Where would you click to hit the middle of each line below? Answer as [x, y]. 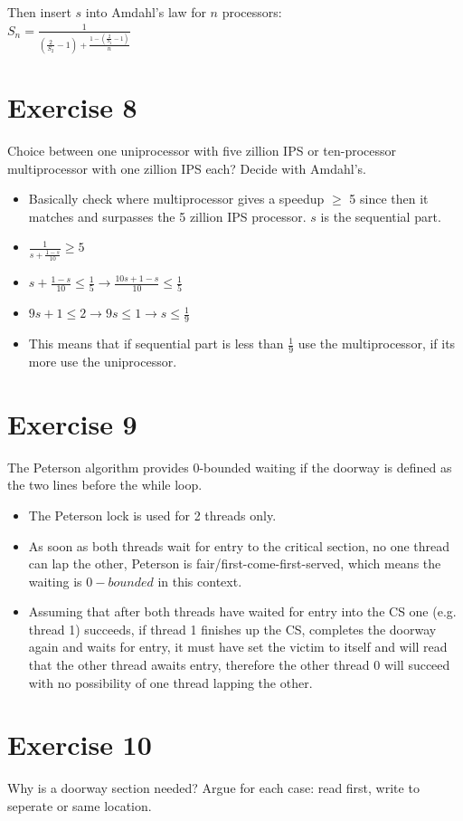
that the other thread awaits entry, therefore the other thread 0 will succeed [239, 665]
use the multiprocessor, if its [377, 344]
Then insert [39, 12]
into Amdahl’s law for [146, 12]
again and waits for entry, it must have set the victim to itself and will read [238, 647]
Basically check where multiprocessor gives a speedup [176, 199]
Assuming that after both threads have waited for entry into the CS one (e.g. [242, 611]
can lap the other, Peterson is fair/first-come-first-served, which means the [235, 563]
